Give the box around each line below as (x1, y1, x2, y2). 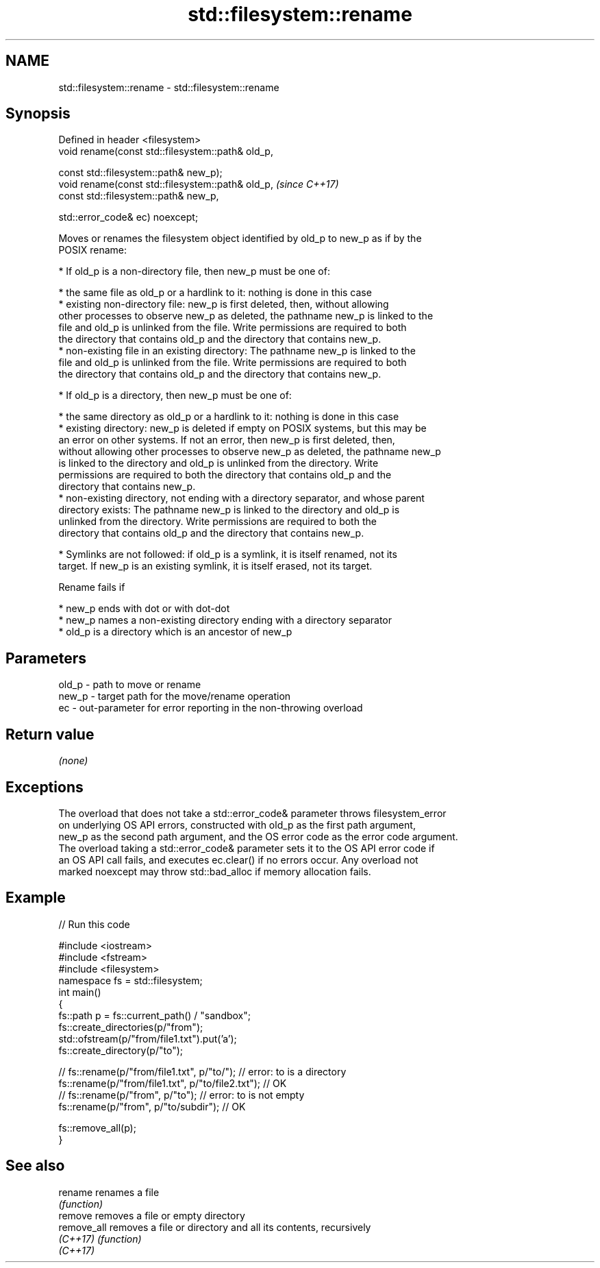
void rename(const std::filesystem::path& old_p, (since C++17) (58, 178, 339, 191)
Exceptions (5, 778, 84, 796)
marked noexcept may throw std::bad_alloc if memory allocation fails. (58, 865, 371, 877)
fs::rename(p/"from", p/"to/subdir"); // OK (58, 1100, 246, 1112)
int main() (58, 986, 101, 998)
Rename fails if (58, 581, 125, 594)
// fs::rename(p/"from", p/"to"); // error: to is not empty (58, 1088, 305, 1101)
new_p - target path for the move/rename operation (58, 690, 291, 703)
